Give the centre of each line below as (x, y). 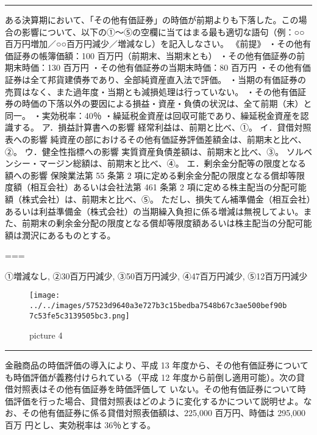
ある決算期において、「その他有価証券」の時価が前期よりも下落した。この (152, 20)
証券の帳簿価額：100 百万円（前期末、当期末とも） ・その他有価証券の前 (159, 55)
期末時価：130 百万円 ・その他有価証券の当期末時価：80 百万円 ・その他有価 (158, 67)
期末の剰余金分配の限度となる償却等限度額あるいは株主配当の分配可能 (171, 223)
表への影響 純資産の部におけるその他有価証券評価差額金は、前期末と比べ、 (156, 139)
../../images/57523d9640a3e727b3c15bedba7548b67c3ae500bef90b (158, 306)
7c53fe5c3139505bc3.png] (80, 316)
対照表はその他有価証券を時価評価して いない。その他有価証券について (155, 389)
